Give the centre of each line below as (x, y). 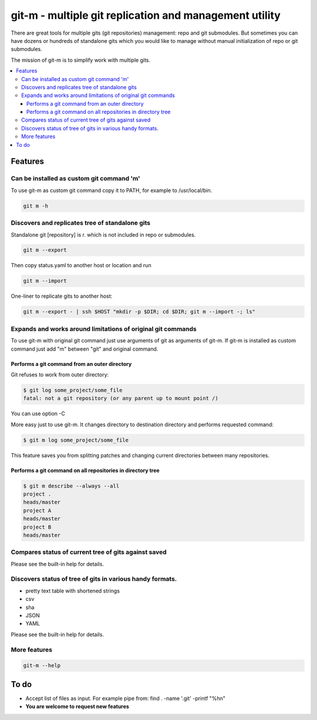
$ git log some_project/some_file (73, 390)
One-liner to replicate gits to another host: (62, 296)
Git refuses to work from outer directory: (60, 374)
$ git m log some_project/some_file (76, 440)
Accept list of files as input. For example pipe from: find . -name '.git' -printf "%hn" (126, 698)
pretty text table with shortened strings (73, 591)
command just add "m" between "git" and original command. (85, 349)
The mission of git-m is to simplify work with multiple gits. (81, 60)
